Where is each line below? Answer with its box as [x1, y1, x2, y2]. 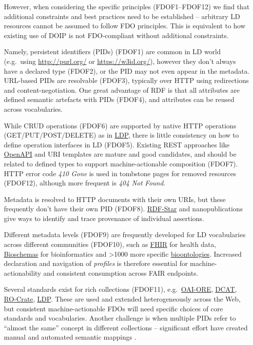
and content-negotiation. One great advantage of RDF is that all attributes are [4, 84, 240, 95]
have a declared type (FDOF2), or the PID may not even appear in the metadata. [4, 65, 250, 76]
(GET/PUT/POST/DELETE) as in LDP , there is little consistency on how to [4, 130, 239, 140]
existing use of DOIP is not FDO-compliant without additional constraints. [4, 30, 229, 40]
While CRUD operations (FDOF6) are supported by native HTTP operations [4, 120, 236, 130]
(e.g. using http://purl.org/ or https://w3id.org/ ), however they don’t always [4, 56, 236, 66]
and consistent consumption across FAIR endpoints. [43, 267, 198, 278]
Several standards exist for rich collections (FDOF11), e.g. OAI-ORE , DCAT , [4, 284, 237, 294]
